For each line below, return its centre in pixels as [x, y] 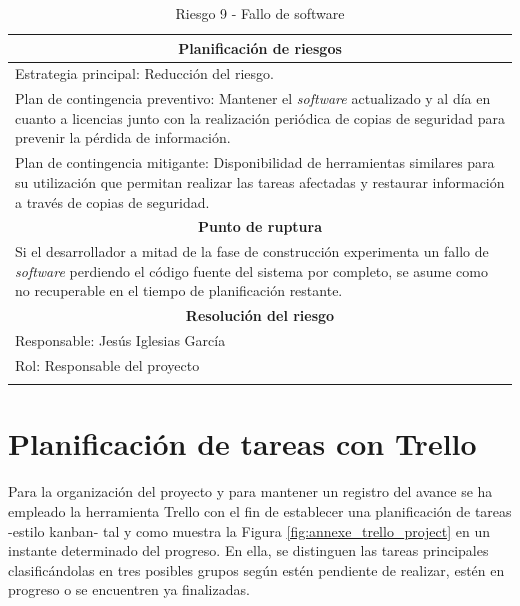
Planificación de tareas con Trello [242, 443]
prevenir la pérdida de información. [123, 137]
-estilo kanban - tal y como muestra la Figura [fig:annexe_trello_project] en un [249, 530]
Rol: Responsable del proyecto [107, 364]
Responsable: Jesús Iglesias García [120, 340]
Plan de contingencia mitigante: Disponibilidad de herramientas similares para [255, 162]
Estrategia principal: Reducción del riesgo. [144, 73]
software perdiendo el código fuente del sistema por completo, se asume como [251, 270]
